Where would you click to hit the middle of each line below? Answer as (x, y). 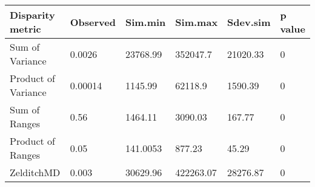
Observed (93, 22)
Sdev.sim (249, 22)
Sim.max (197, 22)
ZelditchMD (35, 172)
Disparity (32, 15)
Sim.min (145, 22)
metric (25, 29)
